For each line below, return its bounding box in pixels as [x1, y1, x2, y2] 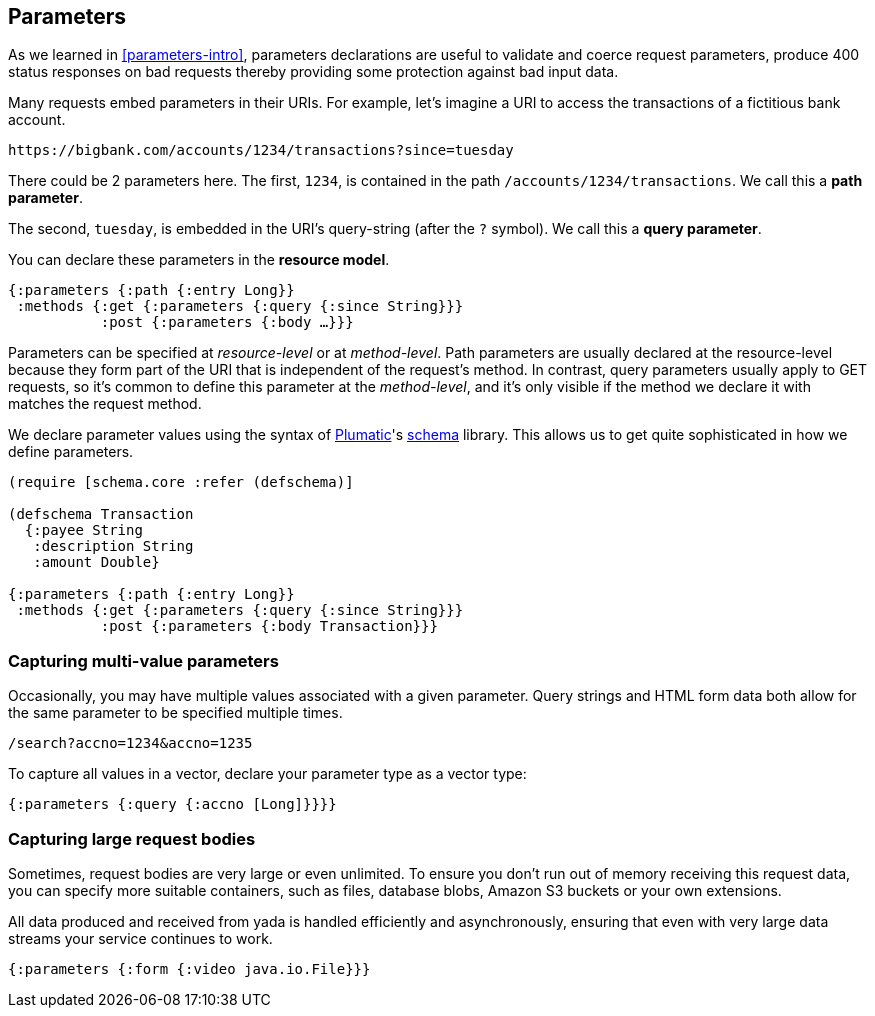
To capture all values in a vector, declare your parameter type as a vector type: [8, 765, 527, 783]
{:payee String [24, 522, 143, 539]
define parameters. [8, 443, 134, 461]
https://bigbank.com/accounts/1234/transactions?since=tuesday [8, 142, 514, 159]
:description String [33, 538, 194, 555]
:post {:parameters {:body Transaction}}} [100, 618, 438, 635]
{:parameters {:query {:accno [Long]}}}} [8, 796, 337, 813]
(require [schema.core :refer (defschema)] [8, 474, 354, 491]
